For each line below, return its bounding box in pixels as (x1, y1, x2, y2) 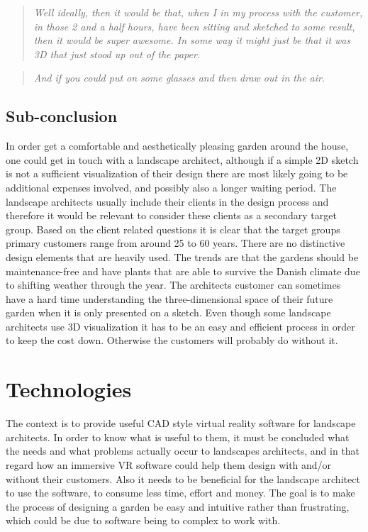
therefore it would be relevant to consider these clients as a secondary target (6, 208, 337, 223)
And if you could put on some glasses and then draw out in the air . (33, 70, 325, 85)
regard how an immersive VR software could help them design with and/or (6, 457, 332, 472)
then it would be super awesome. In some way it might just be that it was (33, 33, 351, 48)
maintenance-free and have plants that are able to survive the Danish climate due (6, 263, 360, 278)
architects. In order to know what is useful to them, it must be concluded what (6, 429, 350, 444)
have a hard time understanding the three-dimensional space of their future (6, 291, 333, 306)
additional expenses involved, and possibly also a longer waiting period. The (6, 179, 337, 194)
